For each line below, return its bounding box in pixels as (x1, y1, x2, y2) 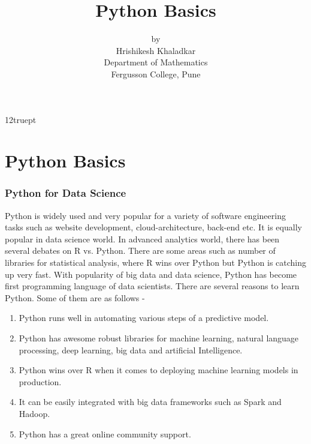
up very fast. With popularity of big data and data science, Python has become (5, 268, 297, 280)
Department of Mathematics (104, 56, 208, 68)
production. (19, 375, 62, 388)
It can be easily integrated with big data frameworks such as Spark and (19, 395, 282, 408)
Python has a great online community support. (19, 427, 191, 440)
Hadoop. (19, 407, 50, 419)
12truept (5, 113, 37, 125)
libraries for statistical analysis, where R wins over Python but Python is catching (5, 256, 307, 269)
